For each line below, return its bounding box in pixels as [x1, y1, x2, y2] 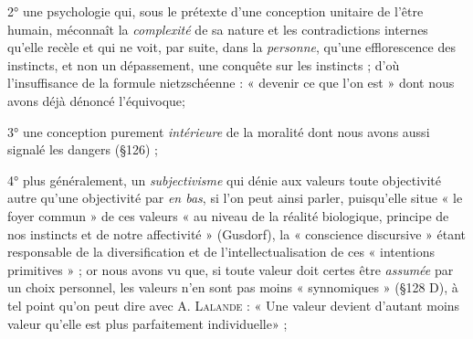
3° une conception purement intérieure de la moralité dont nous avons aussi [7, 122, 430, 141]
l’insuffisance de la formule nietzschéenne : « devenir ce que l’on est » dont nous [7, 73, 455, 92]
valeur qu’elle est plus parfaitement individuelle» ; [7, 313, 288, 333]
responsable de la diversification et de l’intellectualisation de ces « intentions [7, 242, 435, 261]
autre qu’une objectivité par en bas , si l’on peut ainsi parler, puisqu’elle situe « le [7, 188, 463, 207]
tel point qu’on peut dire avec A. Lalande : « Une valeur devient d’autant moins [7, 295, 460, 314]
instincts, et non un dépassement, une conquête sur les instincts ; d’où [7, 55, 400, 74]
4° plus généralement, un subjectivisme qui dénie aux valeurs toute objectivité [7, 170, 442, 189]
